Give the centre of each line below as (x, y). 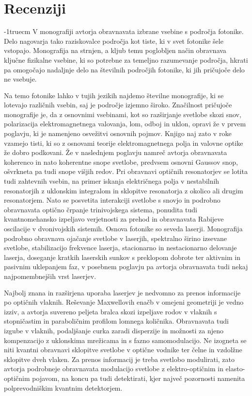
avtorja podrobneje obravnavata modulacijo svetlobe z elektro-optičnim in (114, 369)
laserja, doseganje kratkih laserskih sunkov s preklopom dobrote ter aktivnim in (122, 257)
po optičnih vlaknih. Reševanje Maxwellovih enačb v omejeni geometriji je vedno (124, 302)
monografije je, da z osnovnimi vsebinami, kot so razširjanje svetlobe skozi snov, (123, 114)
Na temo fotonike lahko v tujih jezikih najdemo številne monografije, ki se (114, 95)
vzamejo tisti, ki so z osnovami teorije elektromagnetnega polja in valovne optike (124, 143)
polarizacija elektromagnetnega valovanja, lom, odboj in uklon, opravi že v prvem (125, 124)
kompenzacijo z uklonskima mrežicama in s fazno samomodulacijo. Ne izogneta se (125, 340)
